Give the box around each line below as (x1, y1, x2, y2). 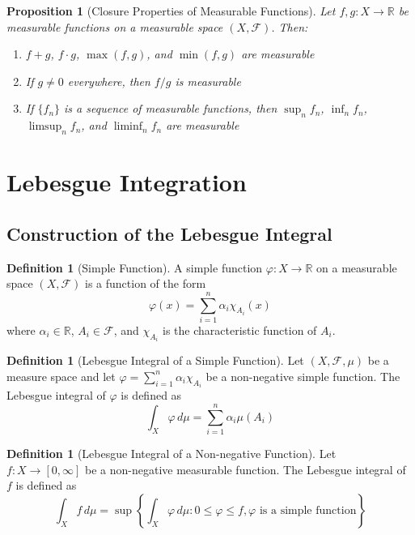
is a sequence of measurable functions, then (64, 100, 277, 117)
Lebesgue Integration (6, 165, 247, 199)
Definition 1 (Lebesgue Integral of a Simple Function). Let (6, 352, 304, 369)
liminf (113, 121, 143, 133)
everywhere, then (67, 72, 150, 89)
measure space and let (6, 367, 116, 384)
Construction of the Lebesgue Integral (6, 220, 332, 246)
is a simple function (259, 504, 357, 516)
